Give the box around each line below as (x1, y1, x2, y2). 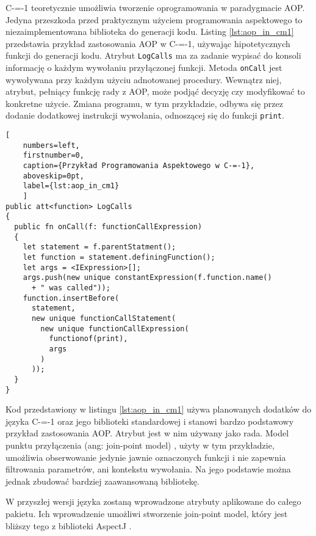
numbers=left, (23, 141, 80, 150)
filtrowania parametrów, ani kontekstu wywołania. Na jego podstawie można (5, 463, 291, 475)
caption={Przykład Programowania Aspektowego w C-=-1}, (23, 161, 255, 171)
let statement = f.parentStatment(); (23, 243, 176, 252)
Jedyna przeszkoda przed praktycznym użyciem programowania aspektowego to (5, 13, 303, 26)
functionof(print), (49, 334, 128, 343)
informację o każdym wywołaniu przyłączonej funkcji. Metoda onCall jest (5, 61, 282, 74)
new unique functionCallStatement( (31, 314, 176, 323)
